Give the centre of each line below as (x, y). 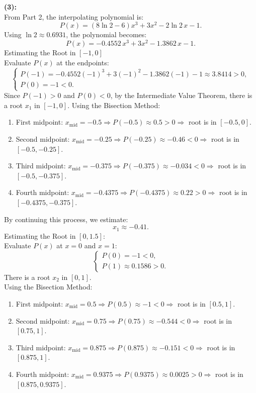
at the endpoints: (83, 62)
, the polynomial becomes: (106, 34)
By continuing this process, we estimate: (66, 219)
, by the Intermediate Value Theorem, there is (181, 95)
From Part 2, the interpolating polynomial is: (74, 16)
